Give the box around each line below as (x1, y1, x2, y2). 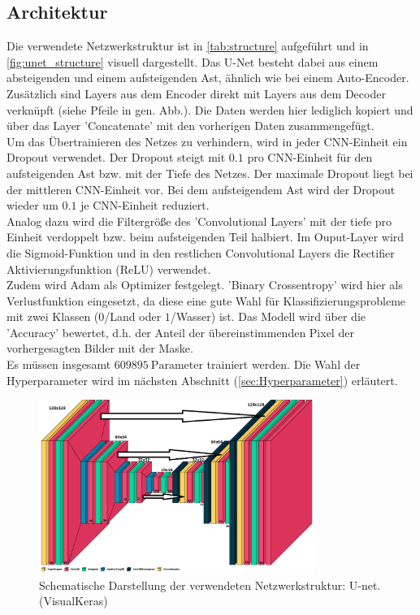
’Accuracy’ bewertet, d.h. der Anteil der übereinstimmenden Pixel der (6, 323, 354, 340)
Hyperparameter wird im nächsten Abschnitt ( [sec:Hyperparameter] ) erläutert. (6, 371, 398, 388)
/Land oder (104, 308, 162, 325)
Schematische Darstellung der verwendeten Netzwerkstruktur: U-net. (39, 576, 381, 593)
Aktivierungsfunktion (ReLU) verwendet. (6, 260, 211, 277)
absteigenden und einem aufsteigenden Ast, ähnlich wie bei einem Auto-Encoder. (6, 69, 409, 86)
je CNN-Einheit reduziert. (80, 197, 210, 214)
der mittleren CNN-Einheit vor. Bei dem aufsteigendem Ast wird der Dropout (6, 180, 396, 197)
